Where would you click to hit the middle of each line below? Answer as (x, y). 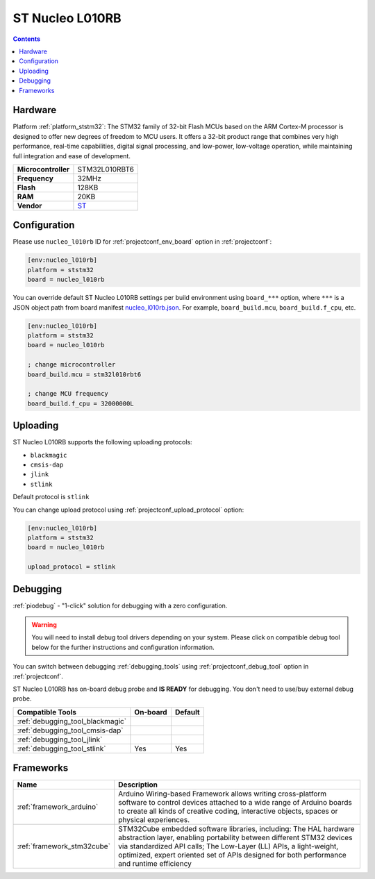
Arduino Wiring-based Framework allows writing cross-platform (223, 794)
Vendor (30, 206)
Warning (44, 625)
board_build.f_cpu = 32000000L (81, 403)
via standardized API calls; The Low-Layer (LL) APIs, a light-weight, (228, 846)
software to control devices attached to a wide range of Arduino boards (235, 803)
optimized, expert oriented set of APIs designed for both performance (232, 855)
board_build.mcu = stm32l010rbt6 (84, 374)
